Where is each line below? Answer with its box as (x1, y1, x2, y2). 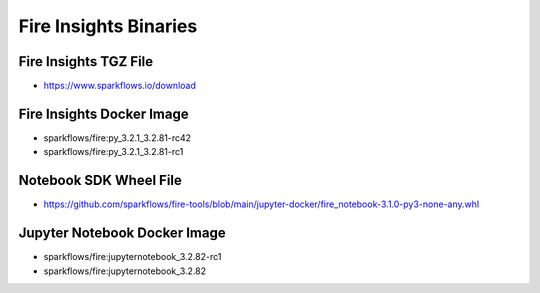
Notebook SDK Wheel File (18, 172, 182, 189)
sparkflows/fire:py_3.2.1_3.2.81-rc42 (43, 131, 192, 144)
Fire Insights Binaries (18, 15, 198, 37)
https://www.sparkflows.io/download (43, 80, 197, 92)
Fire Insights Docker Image (18, 105, 189, 122)
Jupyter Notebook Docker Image (18, 225, 226, 242)
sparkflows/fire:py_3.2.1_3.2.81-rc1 (43, 146, 184, 158)
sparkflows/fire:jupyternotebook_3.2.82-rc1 (43, 251, 222, 263)
